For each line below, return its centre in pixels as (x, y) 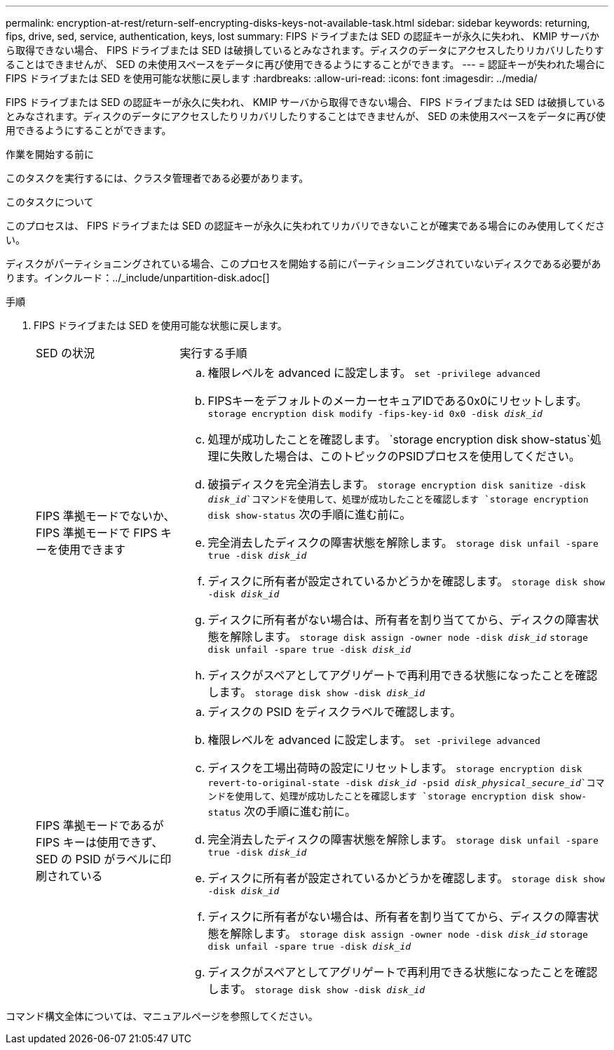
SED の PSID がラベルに (98, 859)
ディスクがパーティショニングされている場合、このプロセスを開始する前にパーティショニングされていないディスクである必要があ (303, 264)
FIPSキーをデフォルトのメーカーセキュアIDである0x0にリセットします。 (397, 401)
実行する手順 (213, 353)
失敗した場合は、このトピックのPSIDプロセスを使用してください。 (405, 456)
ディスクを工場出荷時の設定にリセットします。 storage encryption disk (395, 768)
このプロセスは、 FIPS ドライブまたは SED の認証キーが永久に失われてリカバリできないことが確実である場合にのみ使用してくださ (306, 226)
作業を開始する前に (50, 154)
